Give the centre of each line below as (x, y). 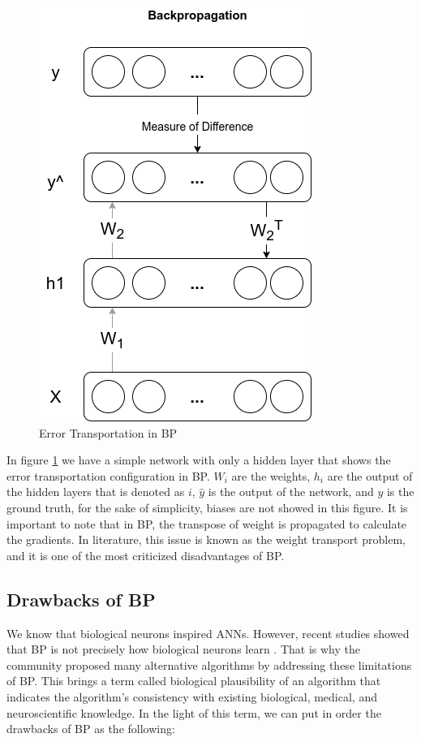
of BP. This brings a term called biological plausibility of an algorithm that (194, 681)
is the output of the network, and (291, 492)
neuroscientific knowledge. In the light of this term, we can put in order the (194, 712)
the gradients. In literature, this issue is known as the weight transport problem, (206, 539)
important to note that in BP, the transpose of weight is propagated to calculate (207, 523)
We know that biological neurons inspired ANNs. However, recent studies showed (208, 633)
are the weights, (271, 475)
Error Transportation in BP (108, 432)
